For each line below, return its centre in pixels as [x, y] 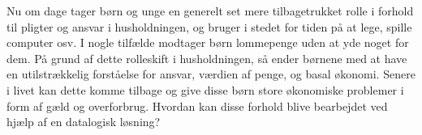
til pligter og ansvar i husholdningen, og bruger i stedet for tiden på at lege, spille [209, 26]
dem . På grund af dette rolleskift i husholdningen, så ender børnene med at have [207, 58]
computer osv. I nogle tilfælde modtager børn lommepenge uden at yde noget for [208, 42]
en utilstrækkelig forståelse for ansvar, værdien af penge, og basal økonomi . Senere [211, 74]
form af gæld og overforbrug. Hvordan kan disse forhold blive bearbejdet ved [197, 105]
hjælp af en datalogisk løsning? [84, 122]
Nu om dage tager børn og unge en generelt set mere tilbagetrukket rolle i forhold [210, 11]
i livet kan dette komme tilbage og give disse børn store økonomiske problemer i [205, 89]
